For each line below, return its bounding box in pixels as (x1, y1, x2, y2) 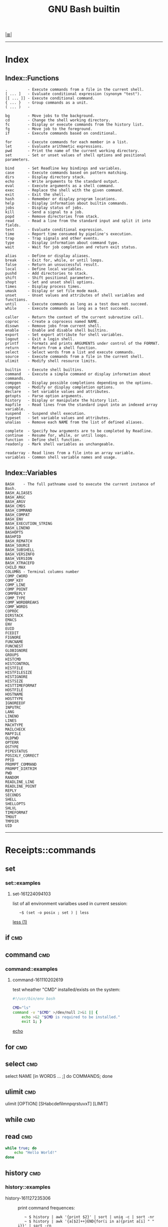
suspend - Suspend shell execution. (5, 411, 86, 416)
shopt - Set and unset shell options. (5, 280, 95, 285)
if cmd (5, 933, 22, 942)
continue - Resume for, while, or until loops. (5, 433, 108, 438)
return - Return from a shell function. (5, 345, 97, 351)
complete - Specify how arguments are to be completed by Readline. (5, 429, 153, 434)
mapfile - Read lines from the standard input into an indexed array (5, 402, 157, 407)
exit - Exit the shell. (5, 192, 66, 197)
